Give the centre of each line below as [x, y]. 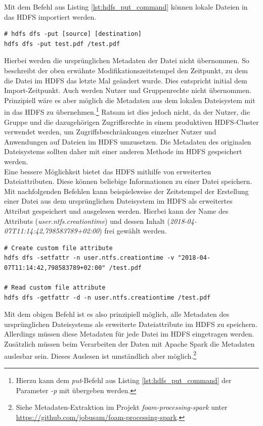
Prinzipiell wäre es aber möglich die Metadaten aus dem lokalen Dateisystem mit [130, 100]
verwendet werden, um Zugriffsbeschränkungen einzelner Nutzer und [110, 132]
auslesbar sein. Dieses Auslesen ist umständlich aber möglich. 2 [100, 355]
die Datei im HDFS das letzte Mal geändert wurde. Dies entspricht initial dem [126, 80]
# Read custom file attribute [55, 288]
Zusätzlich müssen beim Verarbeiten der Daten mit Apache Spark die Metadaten [129, 344]
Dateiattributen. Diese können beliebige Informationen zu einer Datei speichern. [128, 181]
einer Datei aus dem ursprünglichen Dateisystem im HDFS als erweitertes [118, 201]
